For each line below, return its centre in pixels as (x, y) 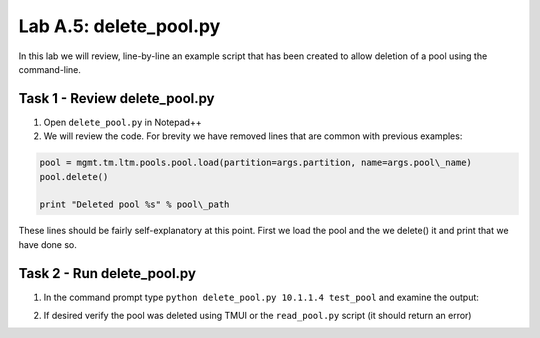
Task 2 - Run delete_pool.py (107, 273)
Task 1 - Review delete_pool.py (116, 98)
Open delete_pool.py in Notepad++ (122, 122)
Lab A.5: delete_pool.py (119, 26)
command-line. (50, 69)
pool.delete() (74, 176)
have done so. (47, 244)
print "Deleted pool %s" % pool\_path (134, 204)
